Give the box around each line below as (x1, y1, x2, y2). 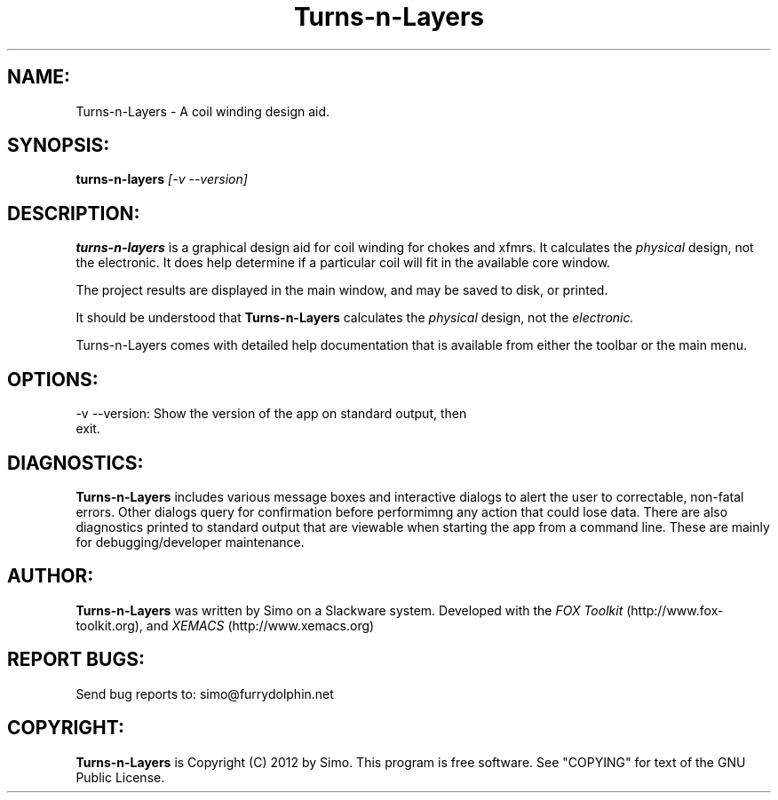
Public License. (75, 769, 165, 785)
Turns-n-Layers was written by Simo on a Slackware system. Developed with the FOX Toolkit (75, 602, 623, 618)
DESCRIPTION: (7, 202, 140, 225)
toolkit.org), (75, 617, 143, 633)
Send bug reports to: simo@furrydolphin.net (75, 685, 334, 701)
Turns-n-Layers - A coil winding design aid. (75, 103, 330, 119)
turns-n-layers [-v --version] (75, 171, 248, 187)
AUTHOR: (7, 565, 94, 588)
